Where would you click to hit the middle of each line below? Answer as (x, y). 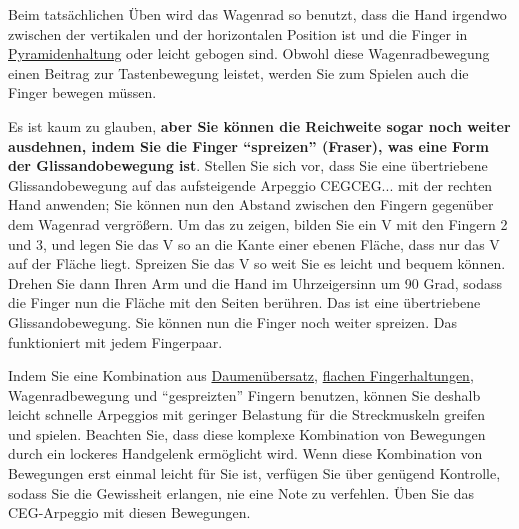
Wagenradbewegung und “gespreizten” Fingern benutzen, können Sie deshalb (244, 394)
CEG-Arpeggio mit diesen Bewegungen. (129, 512)
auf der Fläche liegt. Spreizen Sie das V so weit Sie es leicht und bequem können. (257, 263)
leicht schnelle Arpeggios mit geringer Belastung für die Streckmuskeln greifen (247, 414)
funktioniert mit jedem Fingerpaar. (115, 341)
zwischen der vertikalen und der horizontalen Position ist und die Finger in (238, 33)
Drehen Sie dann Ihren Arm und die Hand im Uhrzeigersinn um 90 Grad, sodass (255, 282)
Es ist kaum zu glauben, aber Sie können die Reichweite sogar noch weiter (259, 125)
